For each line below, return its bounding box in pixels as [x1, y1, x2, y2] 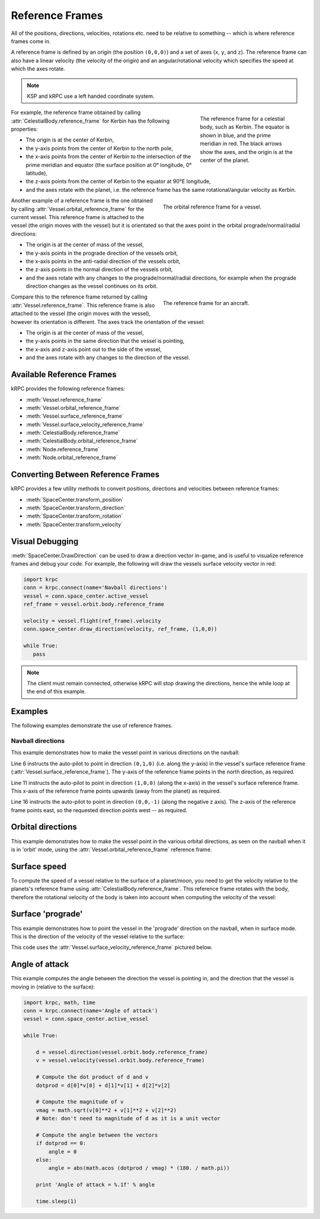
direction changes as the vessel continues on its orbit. [25, 283, 158, 290]
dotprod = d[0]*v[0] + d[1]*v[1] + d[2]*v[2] [36, 1082, 171, 1089]
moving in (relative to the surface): [11, 983, 95, 990]
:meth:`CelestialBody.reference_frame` [25, 429, 120, 437]
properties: [11, 126, 38, 133]
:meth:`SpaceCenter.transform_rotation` [25, 512, 123, 519]
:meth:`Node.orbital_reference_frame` [25, 454, 118, 461]
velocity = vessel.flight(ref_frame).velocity [23, 617, 161, 624]
